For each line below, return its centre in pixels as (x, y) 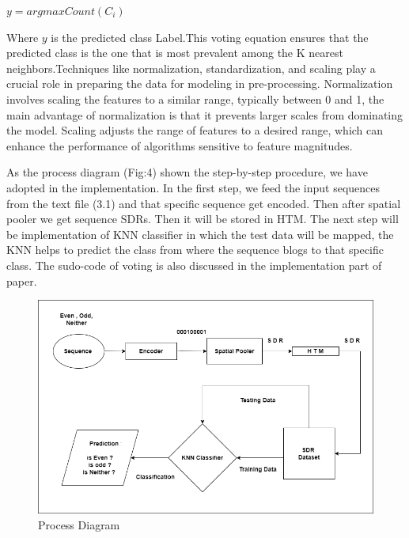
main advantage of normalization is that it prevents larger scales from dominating (205, 114)
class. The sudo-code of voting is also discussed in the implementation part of (194, 265)
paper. (22, 280)
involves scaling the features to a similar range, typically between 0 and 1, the (195, 99)
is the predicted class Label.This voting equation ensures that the (210, 37)
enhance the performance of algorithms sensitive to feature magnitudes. (180, 145)
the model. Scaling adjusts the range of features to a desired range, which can (195, 130)
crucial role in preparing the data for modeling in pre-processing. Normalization (200, 83)
